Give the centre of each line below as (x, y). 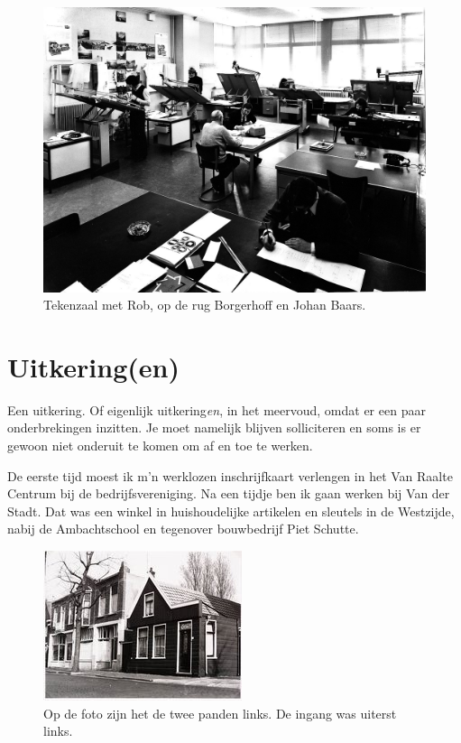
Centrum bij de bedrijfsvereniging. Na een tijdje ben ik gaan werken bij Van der (229, 493)
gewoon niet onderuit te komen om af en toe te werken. (160, 446)
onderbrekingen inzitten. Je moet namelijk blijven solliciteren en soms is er (214, 427)
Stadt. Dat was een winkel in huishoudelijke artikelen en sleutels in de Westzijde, (231, 511)
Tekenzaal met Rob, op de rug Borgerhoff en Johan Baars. (205, 305)
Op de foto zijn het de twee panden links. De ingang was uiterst (220, 713)
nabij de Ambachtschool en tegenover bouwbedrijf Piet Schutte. (183, 529)
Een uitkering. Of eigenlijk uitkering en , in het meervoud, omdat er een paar (217, 409)
